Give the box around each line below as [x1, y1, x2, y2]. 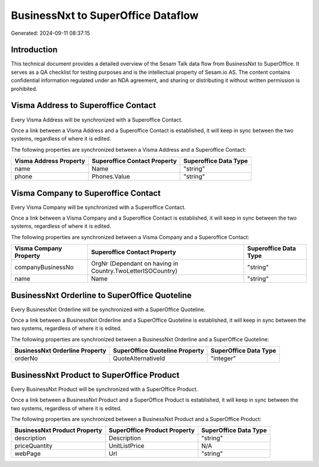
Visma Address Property [14, 157, 86, 165]
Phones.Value [92, 172, 130, 181]
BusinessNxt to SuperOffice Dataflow [11, 9, 199, 22]
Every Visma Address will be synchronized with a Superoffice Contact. [11, 116, 183, 123]
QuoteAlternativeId [113, 354, 165, 363]
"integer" [210, 354, 236, 363]
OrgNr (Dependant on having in [90, 260, 178, 268]
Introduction [11, 45, 58, 55]
